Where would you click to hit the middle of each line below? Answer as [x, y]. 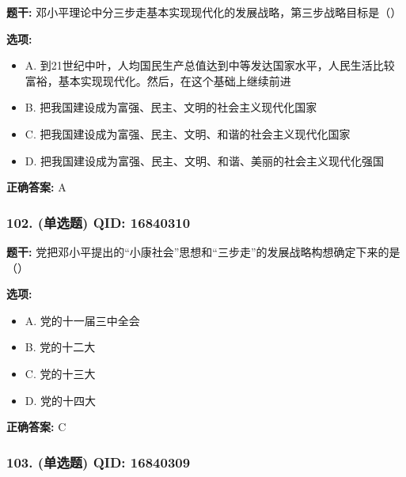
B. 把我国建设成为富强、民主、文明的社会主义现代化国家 [171, 107]
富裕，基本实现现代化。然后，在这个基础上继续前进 [158, 80]
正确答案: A [36, 187]
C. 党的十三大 [60, 373]
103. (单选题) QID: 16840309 [99, 462]
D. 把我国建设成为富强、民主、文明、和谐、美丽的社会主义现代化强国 [205, 160]
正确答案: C [36, 427]
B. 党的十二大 [60, 347]
